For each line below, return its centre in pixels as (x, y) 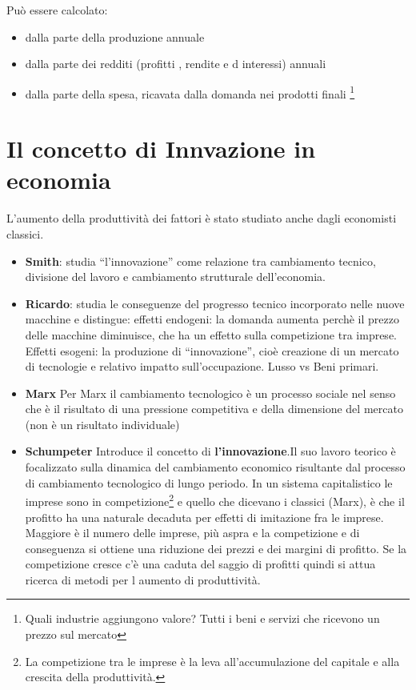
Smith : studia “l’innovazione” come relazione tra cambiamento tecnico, (200, 261)
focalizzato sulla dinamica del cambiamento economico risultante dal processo (215, 467)
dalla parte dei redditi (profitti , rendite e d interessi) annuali (176, 64)
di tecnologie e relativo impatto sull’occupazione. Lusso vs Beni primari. (202, 366)
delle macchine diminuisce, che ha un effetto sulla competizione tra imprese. (211, 334)
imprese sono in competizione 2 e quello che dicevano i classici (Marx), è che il (215, 500)
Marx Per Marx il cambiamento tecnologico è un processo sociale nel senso (210, 393)
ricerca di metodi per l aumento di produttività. (143, 579)
